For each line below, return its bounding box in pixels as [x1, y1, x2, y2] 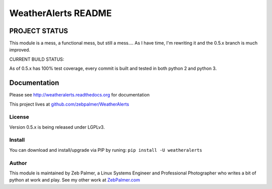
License [9, 114, 30, 121]
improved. [9, 47, 30, 53]
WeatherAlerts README [9, 8, 112, 19]
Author [9, 159, 27, 166]
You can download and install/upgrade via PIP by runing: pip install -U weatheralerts [9, 147, 202, 153]
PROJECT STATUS [9, 27, 68, 35]
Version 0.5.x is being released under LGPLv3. [9, 124, 105, 130]
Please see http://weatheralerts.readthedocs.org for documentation [9, 92, 150, 98]
